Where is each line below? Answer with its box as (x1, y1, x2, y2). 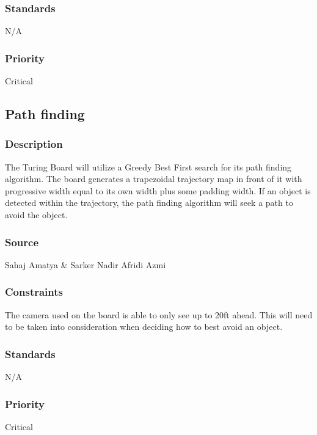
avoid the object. (5, 208, 68, 221)
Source (5, 234, 39, 249)
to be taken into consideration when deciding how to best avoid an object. (5, 320, 283, 333)
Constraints (5, 284, 63, 299)
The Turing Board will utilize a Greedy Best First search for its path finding (5, 160, 292, 173)
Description (5, 136, 63, 152)
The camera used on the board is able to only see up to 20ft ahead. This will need (5, 308, 313, 321)
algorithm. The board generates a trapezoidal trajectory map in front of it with (5, 172, 302, 185)
